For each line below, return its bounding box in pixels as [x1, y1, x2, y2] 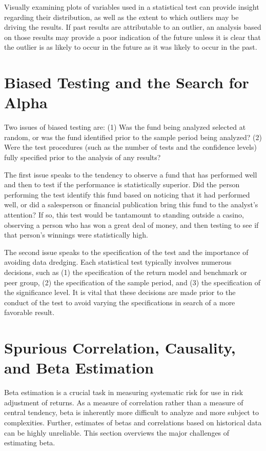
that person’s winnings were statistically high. [4, 229, 148, 240]
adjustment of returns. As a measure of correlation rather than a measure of [4, 397, 243, 407]
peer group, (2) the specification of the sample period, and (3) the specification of [4, 277, 261, 287]
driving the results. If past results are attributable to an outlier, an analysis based [4, 22, 261, 32]
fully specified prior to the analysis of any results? [4, 152, 161, 163]
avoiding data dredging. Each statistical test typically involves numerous [4, 257, 232, 267]
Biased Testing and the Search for [4, 72, 249, 93]
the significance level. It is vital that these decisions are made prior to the [4, 287, 236, 298]
